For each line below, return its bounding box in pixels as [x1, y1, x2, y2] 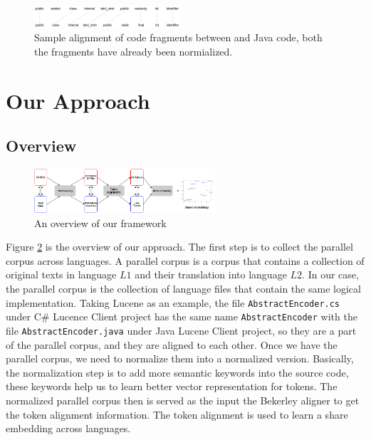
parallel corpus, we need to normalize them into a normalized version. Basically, [6, 351, 354, 366]
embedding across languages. [6, 421, 131, 436]
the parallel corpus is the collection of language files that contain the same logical [6, 281, 361, 296]
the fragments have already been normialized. [34, 43, 233, 58]
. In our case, [302, 267, 359, 282]
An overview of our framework [34, 215, 167, 230]
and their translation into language [135, 267, 287, 282]
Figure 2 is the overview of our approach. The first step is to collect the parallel [6, 239, 353, 254]
